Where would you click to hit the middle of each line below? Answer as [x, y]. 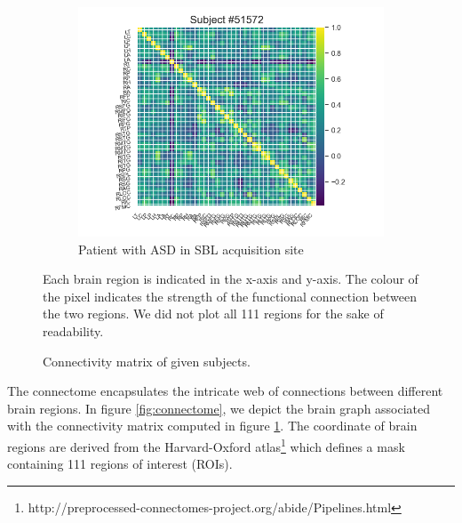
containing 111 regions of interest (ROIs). [120, 464]
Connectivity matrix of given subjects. [147, 361]
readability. [73, 330]
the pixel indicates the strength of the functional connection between [230, 296]
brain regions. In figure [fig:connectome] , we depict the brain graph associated [219, 408]
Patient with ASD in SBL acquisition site [191, 249]
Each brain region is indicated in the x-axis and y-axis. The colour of [231, 279]
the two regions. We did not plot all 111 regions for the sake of [213, 314]
